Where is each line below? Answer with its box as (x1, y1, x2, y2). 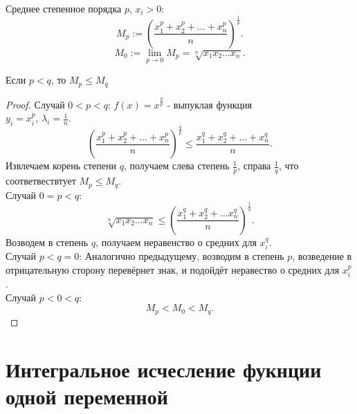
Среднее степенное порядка (6, 1, 122, 15)
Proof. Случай (6, 97, 65, 111)
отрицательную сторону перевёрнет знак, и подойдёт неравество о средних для (6, 262, 340, 276)
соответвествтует (6, 173, 76, 188)
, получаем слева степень (123, 158, 230, 173)
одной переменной (6, 382, 168, 410)
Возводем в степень (6, 234, 89, 249)
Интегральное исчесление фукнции (6, 355, 322, 383)
